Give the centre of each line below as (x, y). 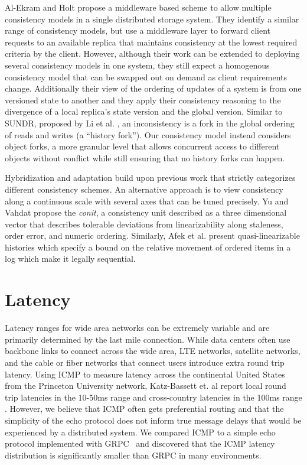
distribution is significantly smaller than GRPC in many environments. (133, 455)
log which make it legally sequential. (70, 258)
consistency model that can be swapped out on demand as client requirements (146, 77)
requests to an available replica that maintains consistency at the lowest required (151, 42)
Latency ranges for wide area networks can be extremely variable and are (137, 328)
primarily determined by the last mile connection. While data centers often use (148, 339)
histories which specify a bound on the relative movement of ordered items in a (148, 247)
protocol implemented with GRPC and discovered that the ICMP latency (140, 443)
